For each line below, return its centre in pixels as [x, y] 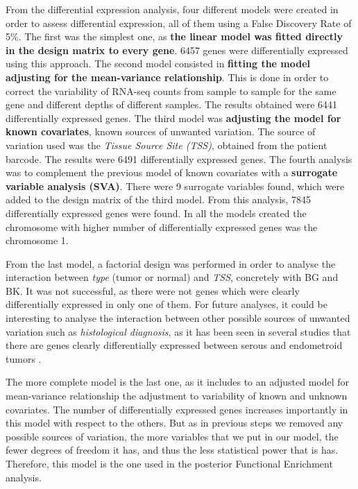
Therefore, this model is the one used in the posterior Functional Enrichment [169, 463]
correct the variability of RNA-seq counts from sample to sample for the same [171, 91]
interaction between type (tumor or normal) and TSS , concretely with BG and [172, 277]
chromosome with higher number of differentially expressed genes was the [162, 226]
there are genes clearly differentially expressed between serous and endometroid [174, 345]
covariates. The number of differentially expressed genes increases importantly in [177, 409]
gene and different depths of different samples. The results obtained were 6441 [172, 104]
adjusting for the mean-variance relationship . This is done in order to [167, 77]
